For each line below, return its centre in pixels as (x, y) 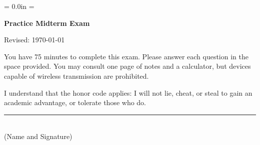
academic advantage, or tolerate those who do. (75, 102)
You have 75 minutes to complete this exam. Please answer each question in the (126, 56)
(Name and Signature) (38, 136)
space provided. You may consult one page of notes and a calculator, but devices (127, 66)
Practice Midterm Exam (47, 23)
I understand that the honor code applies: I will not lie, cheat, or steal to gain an (128, 92)
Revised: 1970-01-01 (34, 40)
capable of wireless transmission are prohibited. (76, 75)
